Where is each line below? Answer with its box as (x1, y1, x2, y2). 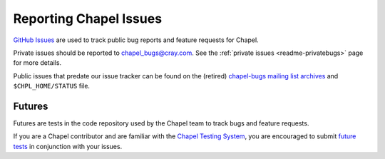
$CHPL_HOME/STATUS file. (13, 82, 91, 91)
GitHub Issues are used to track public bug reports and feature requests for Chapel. (13, 36, 260, 44)
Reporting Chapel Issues (13, 11, 163, 26)
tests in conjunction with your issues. (13, 142, 123, 150)
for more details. (13, 58, 62, 67)
